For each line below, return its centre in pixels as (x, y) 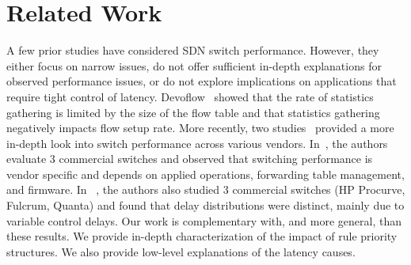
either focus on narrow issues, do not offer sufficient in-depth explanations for (194, 65)
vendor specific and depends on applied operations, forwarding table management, (205, 174)
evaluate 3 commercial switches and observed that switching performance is (190, 159)
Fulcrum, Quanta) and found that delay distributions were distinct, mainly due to (205, 205)
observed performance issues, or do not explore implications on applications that (202, 81)
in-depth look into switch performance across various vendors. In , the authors (197, 143)
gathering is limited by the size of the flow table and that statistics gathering (193, 112)
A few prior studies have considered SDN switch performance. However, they (193, 50)
